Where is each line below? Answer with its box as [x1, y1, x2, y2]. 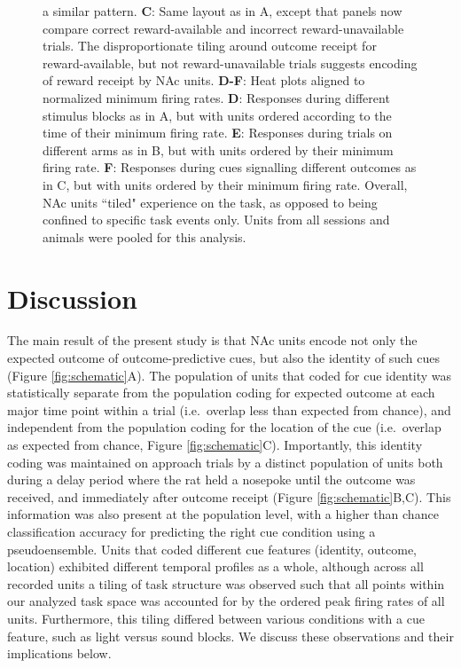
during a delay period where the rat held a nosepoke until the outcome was [7, 470, 416, 489]
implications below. [7, 644, 112, 663]
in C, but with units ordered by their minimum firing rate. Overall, [43, 175, 408, 193]
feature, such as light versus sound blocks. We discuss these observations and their [7, 626, 454, 645]
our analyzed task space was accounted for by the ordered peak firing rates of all [7, 592, 445, 610]
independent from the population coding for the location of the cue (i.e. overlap [7, 418, 441, 436]
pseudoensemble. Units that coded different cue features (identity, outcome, [7, 539, 417, 558]
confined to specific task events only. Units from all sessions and [43, 210, 390, 229]
